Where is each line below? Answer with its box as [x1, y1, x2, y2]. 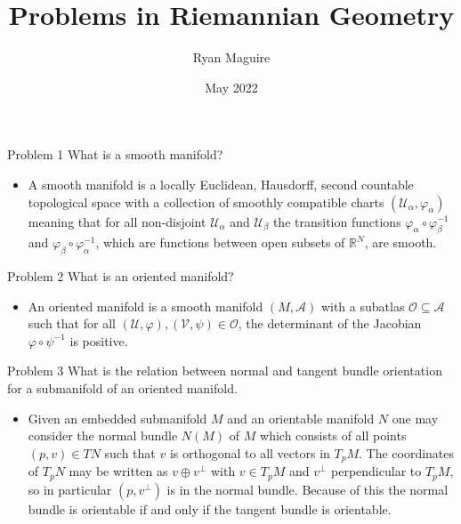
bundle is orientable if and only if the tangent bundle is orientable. [28, 499, 392, 518]
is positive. [69, 331, 128, 350]
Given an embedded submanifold [28, 408, 207, 427]
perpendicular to [331, 462, 422, 480]
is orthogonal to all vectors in [169, 443, 330, 462]
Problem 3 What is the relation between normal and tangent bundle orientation [7, 361, 442, 380]
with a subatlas [320, 296, 405, 315]
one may [392, 408, 439, 427]
